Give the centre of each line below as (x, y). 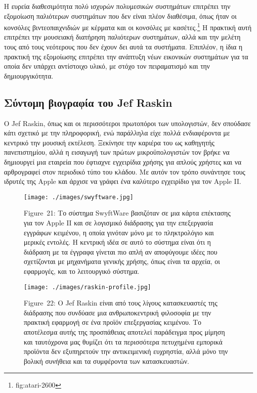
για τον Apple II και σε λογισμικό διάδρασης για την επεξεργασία (119, 223)
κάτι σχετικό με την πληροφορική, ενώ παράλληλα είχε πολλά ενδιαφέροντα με (117, 133)
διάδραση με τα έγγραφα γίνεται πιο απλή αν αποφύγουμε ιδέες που (121, 251)
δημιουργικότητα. (29, 75)
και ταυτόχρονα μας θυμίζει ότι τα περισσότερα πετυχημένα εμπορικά (123, 341)
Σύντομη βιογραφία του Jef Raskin (88, 102)
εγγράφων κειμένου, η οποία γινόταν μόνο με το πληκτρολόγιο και (119, 232)
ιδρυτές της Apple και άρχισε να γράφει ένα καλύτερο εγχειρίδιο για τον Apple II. (123, 181)
